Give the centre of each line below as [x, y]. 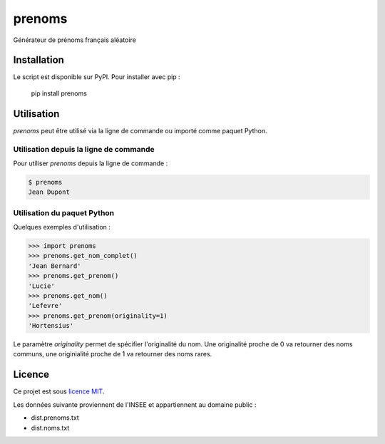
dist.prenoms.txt [55, 418]
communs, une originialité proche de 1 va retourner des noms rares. [113, 354]
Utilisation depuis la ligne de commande [84, 149]
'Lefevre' [45, 306]
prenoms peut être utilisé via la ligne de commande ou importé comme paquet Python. [140, 130]
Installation [38, 60]
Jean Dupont [49, 192]
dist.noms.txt [50, 428]
